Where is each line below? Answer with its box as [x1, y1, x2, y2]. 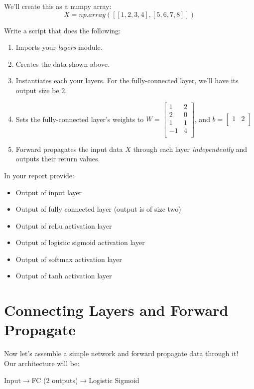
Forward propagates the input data [15, 143, 123, 154]
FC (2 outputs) [31, 375, 78, 385]
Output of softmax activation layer [15, 254, 122, 264]
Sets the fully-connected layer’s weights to [15, 114, 144, 124]
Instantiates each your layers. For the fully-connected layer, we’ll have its [15, 75, 239, 86]
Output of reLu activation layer [15, 220, 112, 231]
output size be [15, 85, 59, 95]
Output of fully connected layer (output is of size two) [15, 204, 181, 214]
